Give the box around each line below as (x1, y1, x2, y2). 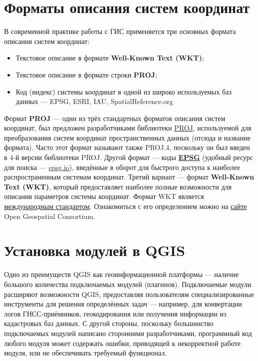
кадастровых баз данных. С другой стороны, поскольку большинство (4, 318, 214, 328)
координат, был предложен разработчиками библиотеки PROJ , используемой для (4, 122, 252, 133)
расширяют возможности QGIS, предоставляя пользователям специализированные (4, 288, 255, 299)
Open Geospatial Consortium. (4, 210, 95, 221)
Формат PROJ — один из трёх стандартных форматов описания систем (4, 112, 226, 123)
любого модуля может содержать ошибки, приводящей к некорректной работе (4, 337, 241, 348)
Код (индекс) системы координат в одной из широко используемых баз (15, 86, 232, 96)
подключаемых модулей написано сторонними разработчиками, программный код (4, 327, 252, 338)
